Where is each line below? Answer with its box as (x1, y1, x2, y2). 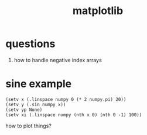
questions (5, 37, 56, 50)
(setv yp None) (5, 107, 43, 113)
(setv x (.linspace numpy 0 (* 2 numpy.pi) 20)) (5, 96, 127, 102)
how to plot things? (5, 122, 52, 129)
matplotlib (72, 4, 124, 18)
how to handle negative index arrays (13, 56, 102, 63)
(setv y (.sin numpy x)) (5, 102, 66, 107)
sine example (5, 77, 72, 90)
